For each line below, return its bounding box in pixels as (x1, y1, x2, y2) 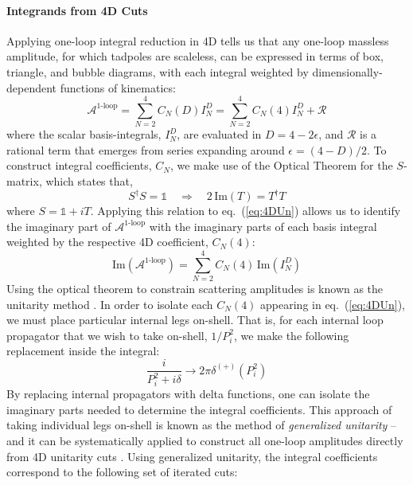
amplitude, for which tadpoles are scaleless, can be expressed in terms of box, (6, 48, 384, 65)
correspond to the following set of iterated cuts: (6, 463, 238, 480)
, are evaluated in (177, 126, 262, 143)
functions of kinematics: (60, 79, 176, 96)
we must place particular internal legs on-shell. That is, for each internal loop (6, 311, 384, 328)
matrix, (6, 173, 42, 190)
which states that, (45, 173, 133, 190)
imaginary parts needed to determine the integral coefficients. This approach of (6, 401, 392, 417)
